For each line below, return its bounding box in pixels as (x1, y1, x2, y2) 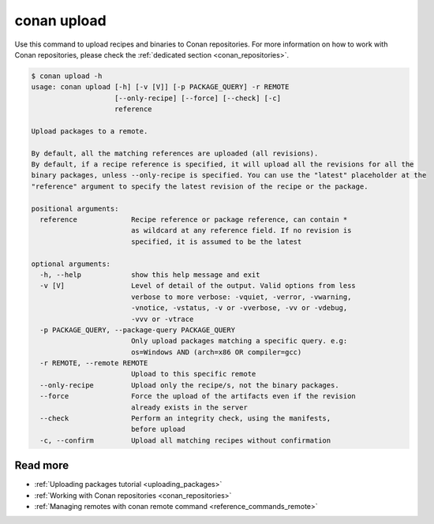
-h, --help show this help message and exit (39, 270, 260, 279)
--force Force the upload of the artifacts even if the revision (39, 391, 357, 401)
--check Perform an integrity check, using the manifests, (39, 414, 331, 423)
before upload (130, 425, 185, 434)
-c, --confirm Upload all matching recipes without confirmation (39, 436, 331, 445)
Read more (14, 458, 69, 473)
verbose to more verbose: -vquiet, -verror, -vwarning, (130, 292, 352, 301)
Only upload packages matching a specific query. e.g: (130, 336, 348, 346)
